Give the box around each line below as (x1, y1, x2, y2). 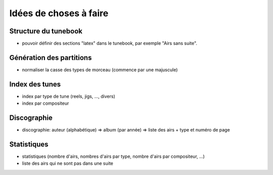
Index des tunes (9, 80, 61, 89)
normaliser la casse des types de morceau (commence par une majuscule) (22, 66, 178, 73)
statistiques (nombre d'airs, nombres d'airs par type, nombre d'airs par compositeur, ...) (22, 153, 205, 159)
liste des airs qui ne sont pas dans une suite (22, 160, 113, 166)
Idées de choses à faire (9, 8, 109, 19)
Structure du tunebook (9, 27, 83, 35)
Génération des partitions (9, 53, 92, 62)
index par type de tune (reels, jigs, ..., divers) (22, 93, 116, 99)
